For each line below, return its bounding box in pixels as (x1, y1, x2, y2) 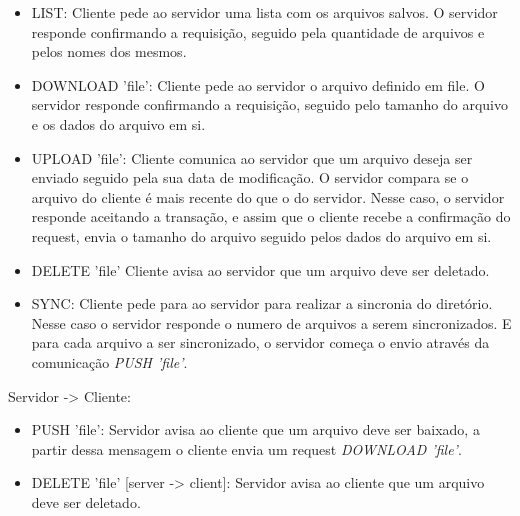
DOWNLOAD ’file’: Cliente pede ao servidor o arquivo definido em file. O (31, 74, 485, 95)
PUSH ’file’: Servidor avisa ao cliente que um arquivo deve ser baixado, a (31, 419, 480, 440)
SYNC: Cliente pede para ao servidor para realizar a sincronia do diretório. (31, 293, 493, 314)
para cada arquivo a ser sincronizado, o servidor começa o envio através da (31, 332, 490, 353)
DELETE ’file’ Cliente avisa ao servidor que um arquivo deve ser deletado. (31, 259, 490, 280)
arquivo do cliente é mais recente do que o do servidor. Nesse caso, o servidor (31, 186, 505, 207)
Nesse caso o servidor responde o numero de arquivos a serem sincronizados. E (31, 312, 512, 333)
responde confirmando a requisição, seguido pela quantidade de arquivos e (31, 21, 485, 42)
